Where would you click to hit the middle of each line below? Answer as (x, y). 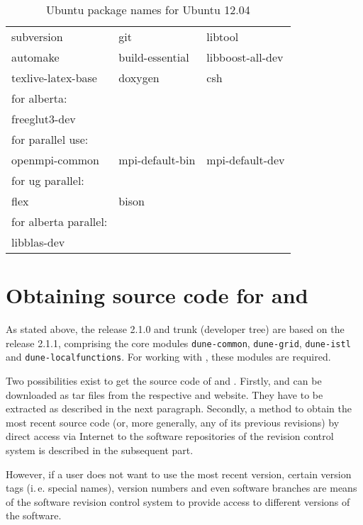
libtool (223, 36)
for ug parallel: (48, 180)
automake (35, 57)
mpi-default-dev (246, 160)
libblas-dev (38, 242)
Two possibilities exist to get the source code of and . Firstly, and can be (164, 381)
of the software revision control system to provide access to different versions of (178, 501)
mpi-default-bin (157, 160)
